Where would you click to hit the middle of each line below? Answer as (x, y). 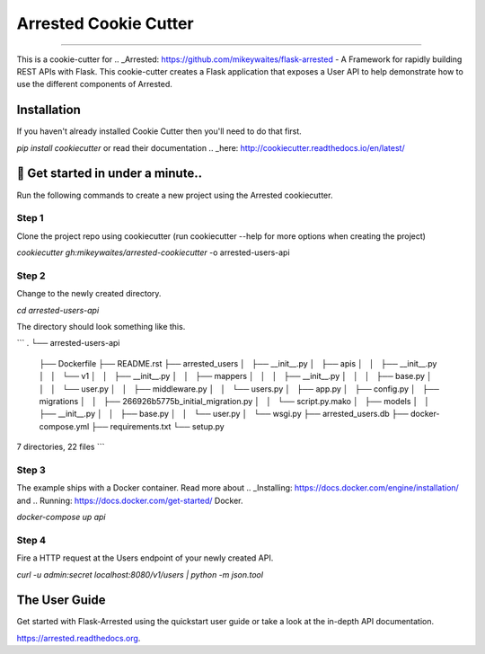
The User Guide (62, 601)
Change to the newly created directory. (89, 294)
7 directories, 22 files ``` (61, 447)
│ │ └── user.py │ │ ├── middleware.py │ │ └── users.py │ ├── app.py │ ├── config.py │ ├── (239, 389)
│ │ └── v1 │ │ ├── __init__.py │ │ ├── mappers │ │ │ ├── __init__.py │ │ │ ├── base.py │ (236, 376)
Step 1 (30, 218)
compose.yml (64, 426)
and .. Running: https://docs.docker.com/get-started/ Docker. (130, 500)
